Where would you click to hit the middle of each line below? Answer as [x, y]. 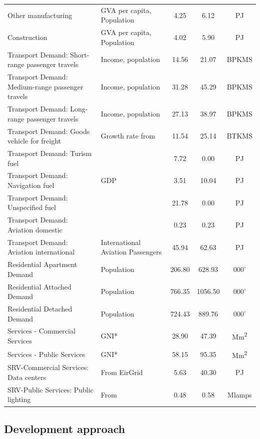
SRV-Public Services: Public [50, 389]
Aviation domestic [35, 229]
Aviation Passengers [131, 252]
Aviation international [41, 252]
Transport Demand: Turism [50, 153]
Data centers [27, 377]
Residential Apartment [42, 264]
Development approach [65, 428]
